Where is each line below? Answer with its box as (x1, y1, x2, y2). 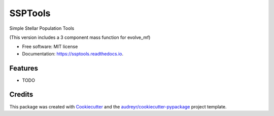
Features (9, 64, 38, 73)
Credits (9, 90, 33, 99)
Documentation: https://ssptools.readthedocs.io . (22, 50, 124, 56)
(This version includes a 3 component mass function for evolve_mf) (9, 34, 151, 40)
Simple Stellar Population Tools (9, 25, 75, 31)
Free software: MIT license (22, 43, 78, 50)
